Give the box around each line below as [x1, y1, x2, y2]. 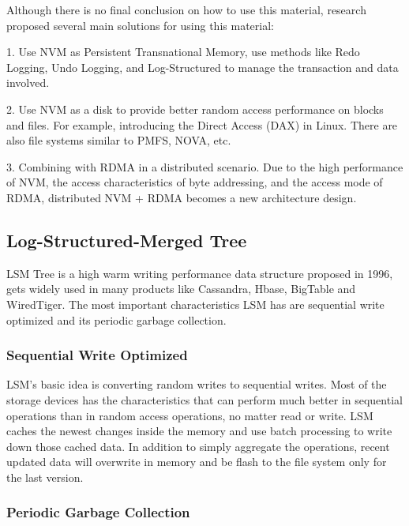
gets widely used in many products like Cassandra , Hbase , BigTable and [6, 280, 356, 297]
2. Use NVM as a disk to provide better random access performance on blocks [6, 100, 384, 117]
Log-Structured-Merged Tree [6, 227, 247, 252]
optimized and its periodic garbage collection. [6, 311, 227, 328]
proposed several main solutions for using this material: [6, 17, 274, 33]
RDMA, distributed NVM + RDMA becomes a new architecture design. [6, 189, 357, 205]
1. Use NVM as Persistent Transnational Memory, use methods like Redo [6, 43, 360, 60]
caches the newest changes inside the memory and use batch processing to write [6, 423, 392, 439]
